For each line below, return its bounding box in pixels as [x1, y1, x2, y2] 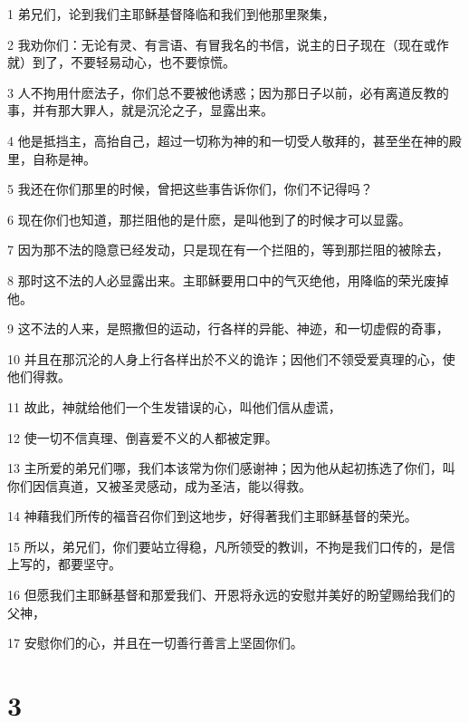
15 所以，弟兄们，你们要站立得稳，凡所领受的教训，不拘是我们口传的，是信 [7, 536, 455, 555]
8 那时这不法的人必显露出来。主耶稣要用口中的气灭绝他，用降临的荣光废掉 [7, 270, 449, 289]
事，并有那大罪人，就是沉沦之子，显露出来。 [7, 101, 273, 120]
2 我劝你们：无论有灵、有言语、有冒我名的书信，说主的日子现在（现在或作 [7, 34, 449, 53]
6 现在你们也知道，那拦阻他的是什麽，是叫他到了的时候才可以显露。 [7, 209, 411, 228]
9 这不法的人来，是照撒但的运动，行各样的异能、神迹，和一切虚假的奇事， [7, 319, 449, 338]
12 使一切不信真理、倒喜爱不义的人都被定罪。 [7, 428, 278, 447]
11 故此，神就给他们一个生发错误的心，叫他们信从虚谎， [7, 397, 341, 416]
